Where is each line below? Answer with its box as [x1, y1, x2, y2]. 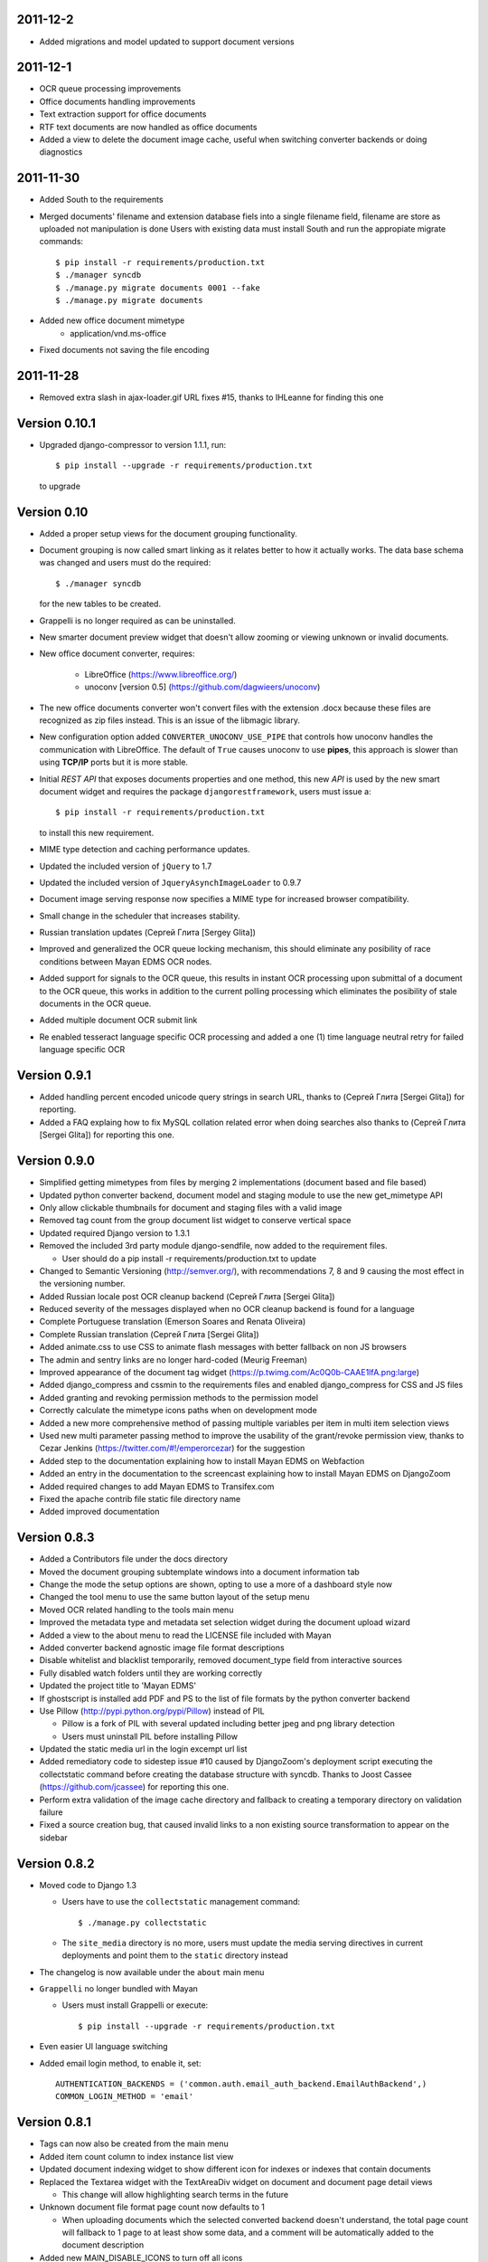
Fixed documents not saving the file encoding [39, 345, 210, 356]
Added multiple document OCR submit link [39, 1014, 198, 1026]
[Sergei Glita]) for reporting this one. [39, 1129, 175, 1140]
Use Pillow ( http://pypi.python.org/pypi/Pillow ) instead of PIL [39, 1706, 266, 1716]
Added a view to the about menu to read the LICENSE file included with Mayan [39, 1630, 332, 1640]
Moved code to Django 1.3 [39, 1879, 137, 1890]
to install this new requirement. [39, 827, 155, 838]
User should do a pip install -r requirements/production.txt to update [61, 1253, 316, 1264]
